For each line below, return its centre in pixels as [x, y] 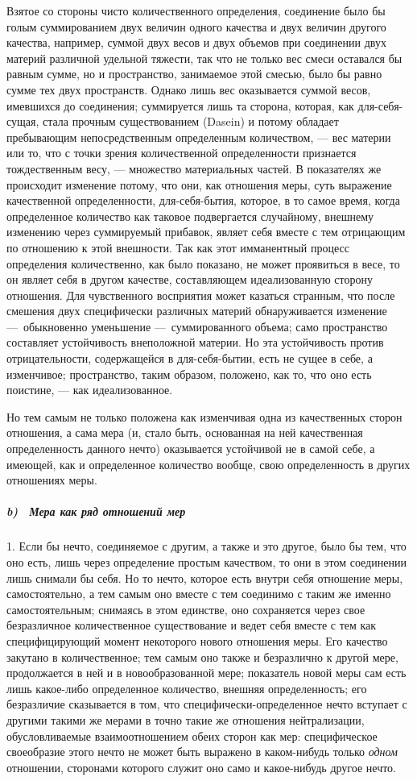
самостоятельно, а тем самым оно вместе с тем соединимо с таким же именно [199, 594]
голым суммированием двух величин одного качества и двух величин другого [196, 26]
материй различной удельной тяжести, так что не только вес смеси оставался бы [204, 58]
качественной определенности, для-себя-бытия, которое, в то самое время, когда [203, 200]
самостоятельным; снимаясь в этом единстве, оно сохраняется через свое [186, 609]
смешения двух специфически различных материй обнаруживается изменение [197, 311]
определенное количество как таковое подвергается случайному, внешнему [190, 216]
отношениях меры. [52, 480]
